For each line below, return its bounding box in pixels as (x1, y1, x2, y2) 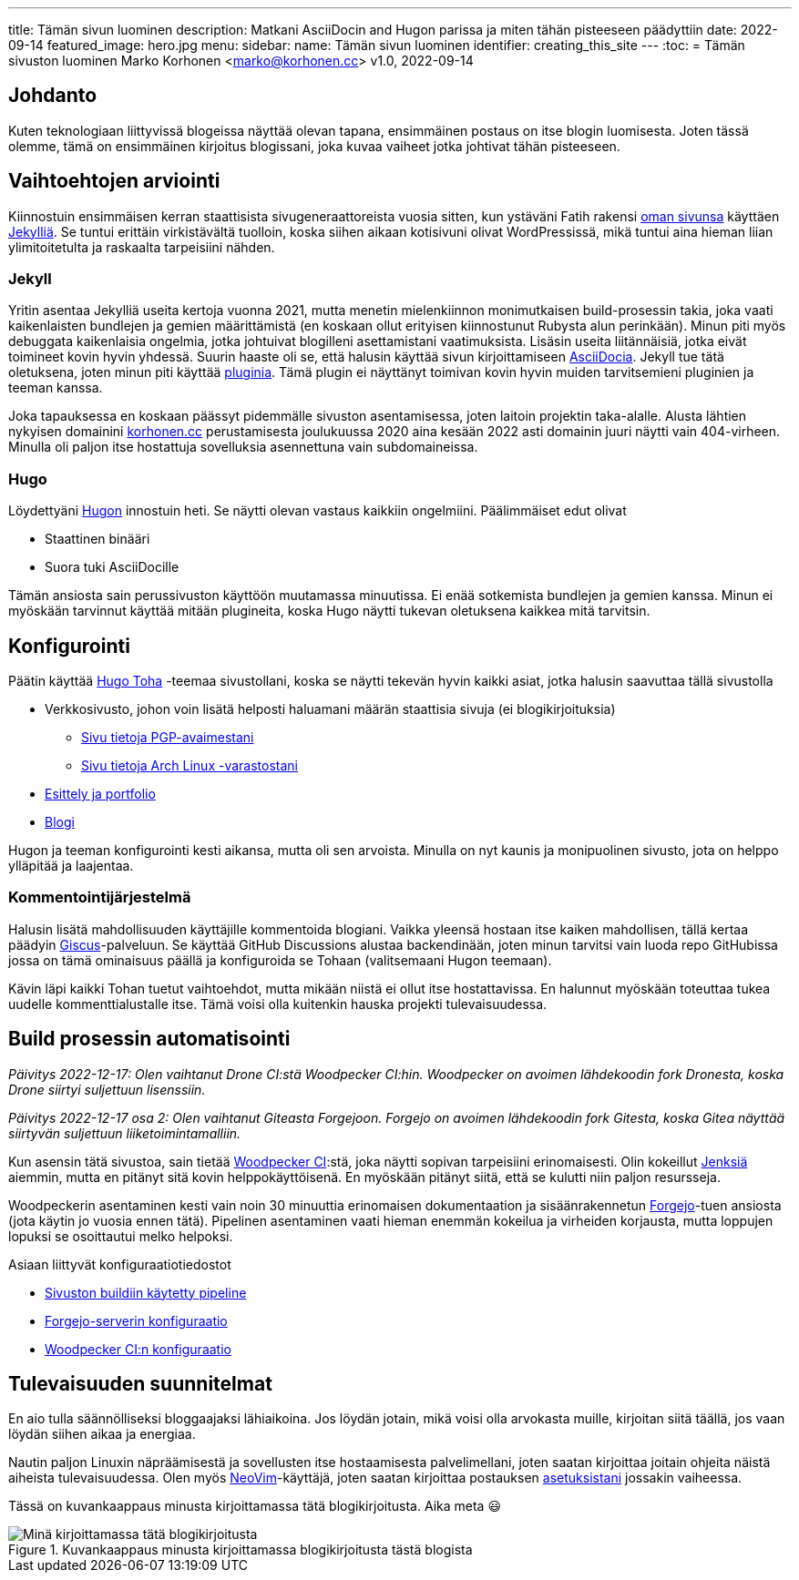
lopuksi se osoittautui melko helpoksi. (8, 1228, 233, 1244)
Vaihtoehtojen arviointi (8, 169, 220, 193)
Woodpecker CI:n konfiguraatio (45, 1340, 231, 1357)
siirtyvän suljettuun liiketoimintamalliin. (8, 1125, 241, 1141)
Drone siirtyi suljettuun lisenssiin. (8, 1081, 206, 1097)
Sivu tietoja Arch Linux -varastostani (81, 758, 298, 774)
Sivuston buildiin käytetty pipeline (45, 1284, 247, 1300)
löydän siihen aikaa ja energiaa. (8, 1426, 196, 1442)
